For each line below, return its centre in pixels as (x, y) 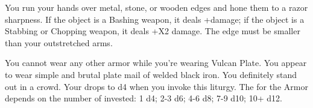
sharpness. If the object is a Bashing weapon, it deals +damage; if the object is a (155, 19)
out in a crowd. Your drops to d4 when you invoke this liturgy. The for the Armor (156, 86)
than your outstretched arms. (59, 42)
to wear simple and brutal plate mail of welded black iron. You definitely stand (151, 74)
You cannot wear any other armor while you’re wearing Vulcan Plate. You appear (156, 63)
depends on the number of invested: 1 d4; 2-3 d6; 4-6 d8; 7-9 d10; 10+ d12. (144, 98)
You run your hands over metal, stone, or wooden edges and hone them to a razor (156, 7)
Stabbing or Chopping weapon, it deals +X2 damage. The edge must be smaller (153, 31)
